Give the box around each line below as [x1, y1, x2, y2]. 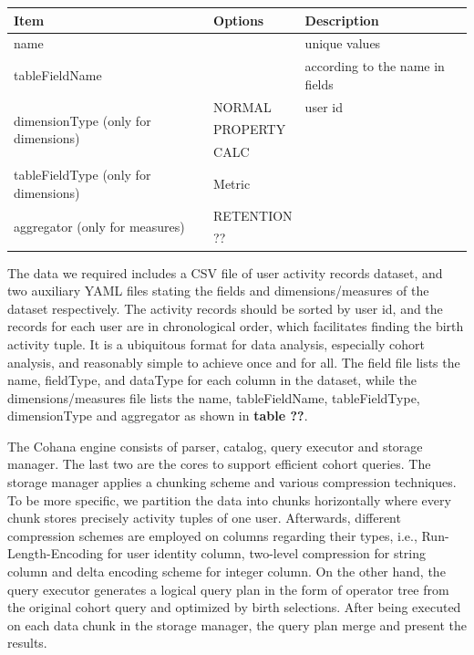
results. [7, 633, 47, 652]
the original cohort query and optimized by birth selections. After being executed [7, 598, 461, 617]
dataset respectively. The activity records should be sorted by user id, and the [7, 298, 443, 317]
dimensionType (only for [14, 110, 151, 130]
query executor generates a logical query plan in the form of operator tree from [7, 579, 449, 598]
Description [304, 10, 379, 29]
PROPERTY [213, 120, 286, 139]
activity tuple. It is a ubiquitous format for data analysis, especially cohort [7, 334, 425, 353]
